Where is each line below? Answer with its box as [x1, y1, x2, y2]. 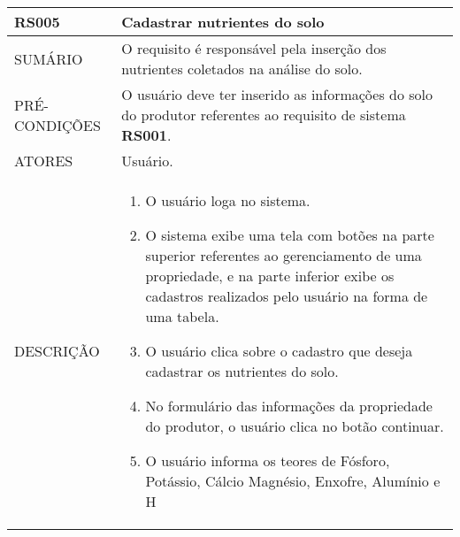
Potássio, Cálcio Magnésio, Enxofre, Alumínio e [145, 471, 441, 491]
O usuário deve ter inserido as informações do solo [121, 84, 433, 104]
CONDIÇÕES [14, 114, 101, 135]
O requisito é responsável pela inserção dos [121, 38, 387, 58]
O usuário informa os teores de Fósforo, [145, 450, 390, 471]
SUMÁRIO [14, 48, 83, 69]
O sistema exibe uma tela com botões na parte [145, 225, 434, 245]
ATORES [14, 150, 73, 171]
